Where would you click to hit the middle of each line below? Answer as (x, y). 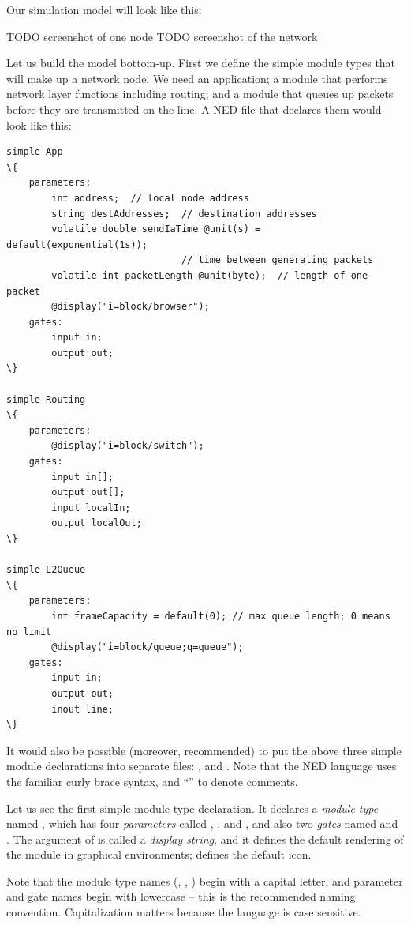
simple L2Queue (46, 570)
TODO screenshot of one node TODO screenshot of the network (162, 36)
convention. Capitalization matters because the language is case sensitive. (184, 912)
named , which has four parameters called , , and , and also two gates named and (202, 823)
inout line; (83, 709)
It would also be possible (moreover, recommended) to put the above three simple (204, 750)
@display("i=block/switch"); (128, 446)
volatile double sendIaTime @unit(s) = (156, 229)
